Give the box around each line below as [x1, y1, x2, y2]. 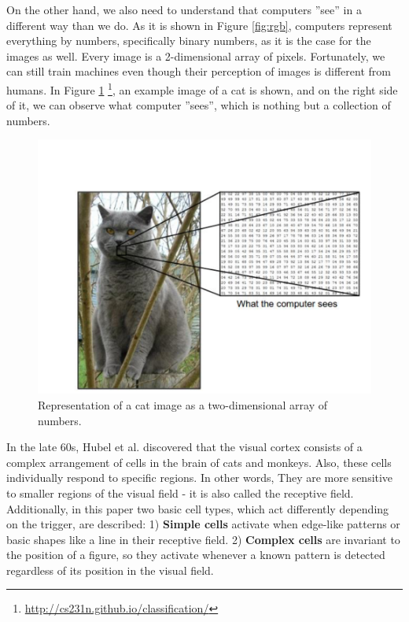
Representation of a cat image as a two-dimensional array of [38, 396, 328, 413]
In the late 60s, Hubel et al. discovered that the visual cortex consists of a [6, 439, 363, 455]
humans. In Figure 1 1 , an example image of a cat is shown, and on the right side [6, 79, 398, 98]
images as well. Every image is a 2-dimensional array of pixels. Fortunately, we [6, 47, 385, 64]
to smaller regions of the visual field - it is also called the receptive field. [6, 484, 354, 501]
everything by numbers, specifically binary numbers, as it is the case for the [6, 32, 371, 49]
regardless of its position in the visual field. [6, 561, 214, 578]
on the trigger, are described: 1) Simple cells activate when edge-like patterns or [6, 516, 400, 532]
